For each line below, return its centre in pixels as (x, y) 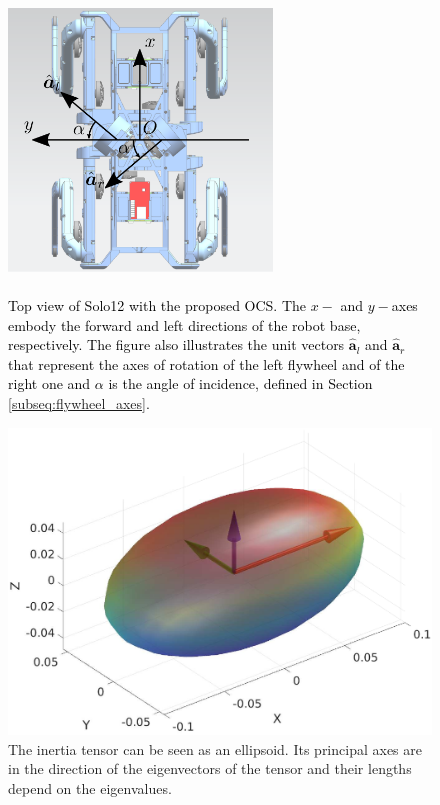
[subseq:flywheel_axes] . (79, 402)
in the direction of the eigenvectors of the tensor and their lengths (210, 768)
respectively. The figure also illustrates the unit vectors (176, 344)
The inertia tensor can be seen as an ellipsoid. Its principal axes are (215, 748)
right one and (49, 383)
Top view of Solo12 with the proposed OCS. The (157, 304)
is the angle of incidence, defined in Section (240, 383)
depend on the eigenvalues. (90, 787)
